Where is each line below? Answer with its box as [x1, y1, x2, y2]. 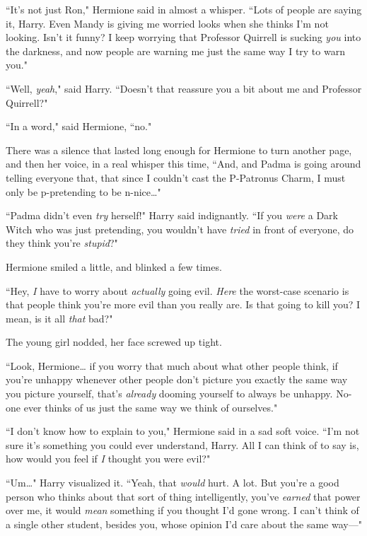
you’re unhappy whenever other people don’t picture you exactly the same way [6, 372, 348, 387]
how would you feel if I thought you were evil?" [6, 451, 211, 466]
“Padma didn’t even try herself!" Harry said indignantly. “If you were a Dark [6, 208, 338, 223]
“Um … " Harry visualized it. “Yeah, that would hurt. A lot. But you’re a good [6, 475, 339, 490]
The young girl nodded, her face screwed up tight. [6, 334, 222, 349]
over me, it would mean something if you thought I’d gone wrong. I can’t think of [6, 503, 359, 518]
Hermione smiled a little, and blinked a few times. [6, 259, 222, 274]
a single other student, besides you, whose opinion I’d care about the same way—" [6, 516, 362, 531]
